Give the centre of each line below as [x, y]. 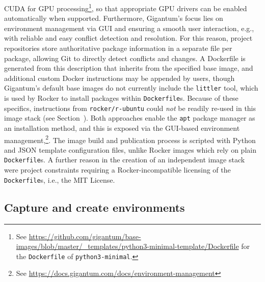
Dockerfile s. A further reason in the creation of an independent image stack [125, 160]
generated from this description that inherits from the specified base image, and [129, 68]
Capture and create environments [95, 207]
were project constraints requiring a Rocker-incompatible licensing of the [117, 170]
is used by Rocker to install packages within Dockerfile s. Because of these [121, 98]
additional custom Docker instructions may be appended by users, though [120, 78]
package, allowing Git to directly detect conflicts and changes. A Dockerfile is [125, 58]
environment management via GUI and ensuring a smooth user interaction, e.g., [129, 28]
